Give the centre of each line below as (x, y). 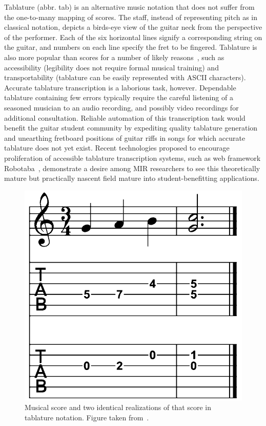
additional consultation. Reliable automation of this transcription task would (125, 117)
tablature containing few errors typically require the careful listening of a (119, 97)
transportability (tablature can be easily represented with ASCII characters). (125, 77)
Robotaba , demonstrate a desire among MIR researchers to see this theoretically (132, 168)
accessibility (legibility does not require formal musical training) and (111, 67)
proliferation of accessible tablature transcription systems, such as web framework (132, 158)
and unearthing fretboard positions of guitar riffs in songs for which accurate (125, 137)
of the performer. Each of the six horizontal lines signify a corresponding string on (133, 37)
